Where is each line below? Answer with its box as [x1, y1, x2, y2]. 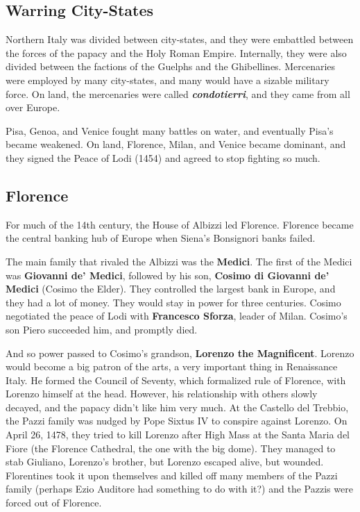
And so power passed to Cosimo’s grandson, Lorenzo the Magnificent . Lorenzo [6, 345, 354, 360]
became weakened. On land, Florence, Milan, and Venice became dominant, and [6, 137, 346, 151]
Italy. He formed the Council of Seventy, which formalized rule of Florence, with [6, 372, 346, 387]
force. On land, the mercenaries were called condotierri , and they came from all [6, 86, 350, 101]
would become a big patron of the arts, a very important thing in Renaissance [6, 359, 338, 374]
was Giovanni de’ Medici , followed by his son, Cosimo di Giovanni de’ [6, 267, 329, 282]
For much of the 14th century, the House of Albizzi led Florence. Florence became [6, 217, 354, 231]
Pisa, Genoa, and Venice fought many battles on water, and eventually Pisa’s [6, 123, 334, 138]
